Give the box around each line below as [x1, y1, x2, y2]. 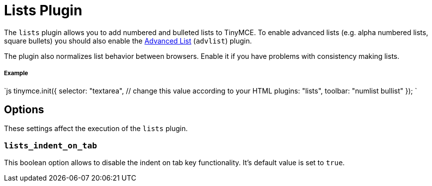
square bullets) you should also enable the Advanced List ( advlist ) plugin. [4, 36, 252, 45]
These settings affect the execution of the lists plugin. [4, 124, 188, 133]
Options [4, 103, 44, 116]
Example [4, 70, 28, 77]
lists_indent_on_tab [4, 140, 97, 150]
